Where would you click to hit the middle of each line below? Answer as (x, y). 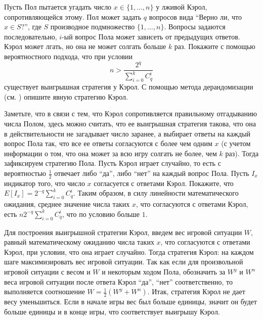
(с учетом (236, 143)
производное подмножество (93, 27)
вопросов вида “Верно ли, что (195, 16)
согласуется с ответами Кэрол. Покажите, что (164, 183)
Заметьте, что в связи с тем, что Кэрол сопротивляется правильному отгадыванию (130, 113)
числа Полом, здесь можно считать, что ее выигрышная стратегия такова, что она (130, 124)
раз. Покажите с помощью (215, 46)
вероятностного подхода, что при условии (68, 56)
